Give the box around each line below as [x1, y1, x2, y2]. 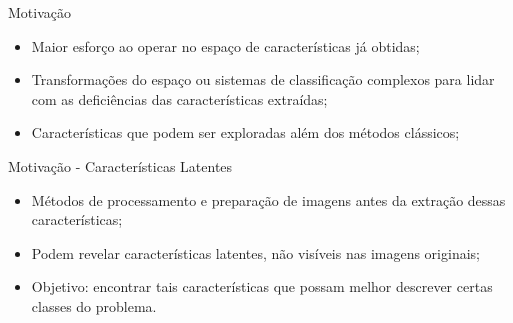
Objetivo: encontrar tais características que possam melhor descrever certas [31, 276, 493, 297]
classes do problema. [31, 295, 157, 316]
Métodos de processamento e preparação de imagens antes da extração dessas [31, 189, 506, 210]
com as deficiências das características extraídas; [31, 88, 328, 109]
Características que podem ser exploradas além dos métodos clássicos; [31, 122, 460, 143]
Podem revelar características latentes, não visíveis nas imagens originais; [31, 242, 480, 263]
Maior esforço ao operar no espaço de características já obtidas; [31, 35, 420, 56]
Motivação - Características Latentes [8, 155, 233, 176]
